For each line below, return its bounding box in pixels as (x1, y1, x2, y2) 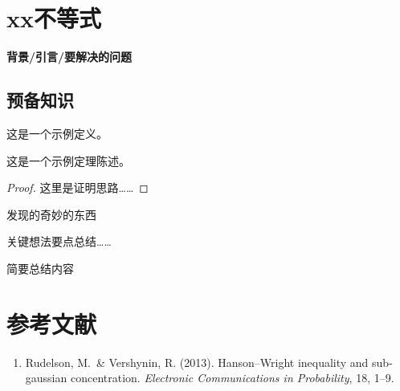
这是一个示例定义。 (6, 124, 108, 141)
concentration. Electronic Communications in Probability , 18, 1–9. (70, 369, 394, 386)
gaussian (25, 369, 67, 386)
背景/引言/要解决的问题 (6, 48, 133, 65)
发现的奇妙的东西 (6, 206, 96, 222)
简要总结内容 (6, 259, 74, 276)
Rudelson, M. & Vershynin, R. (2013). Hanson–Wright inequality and (25, 353, 369, 370)
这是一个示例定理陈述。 (6, 152, 130, 169)
